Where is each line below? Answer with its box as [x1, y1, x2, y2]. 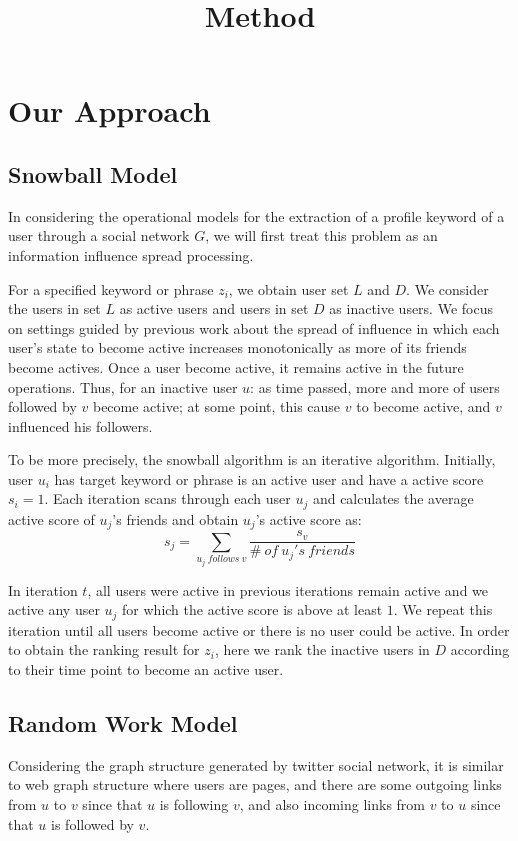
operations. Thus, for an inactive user [8, 376, 238, 397]
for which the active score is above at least [122, 599, 383, 620]
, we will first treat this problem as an [205, 225, 438, 246]
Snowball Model [8, 158, 178, 189]
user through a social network [8, 225, 190, 246]
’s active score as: [255, 508, 362, 529]
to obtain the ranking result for [8, 639, 200, 660]
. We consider [406, 278, 489, 299]
